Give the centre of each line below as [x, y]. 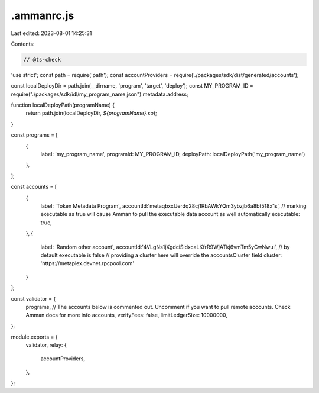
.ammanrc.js [43, 15]
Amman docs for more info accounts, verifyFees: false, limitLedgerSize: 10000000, [126, 315]
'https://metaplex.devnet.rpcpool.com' [87, 263]
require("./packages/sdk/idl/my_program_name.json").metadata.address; [100, 94]
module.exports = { [34, 337]
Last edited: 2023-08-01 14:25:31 [51, 33]
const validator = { [33, 298]
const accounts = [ [34, 187]
